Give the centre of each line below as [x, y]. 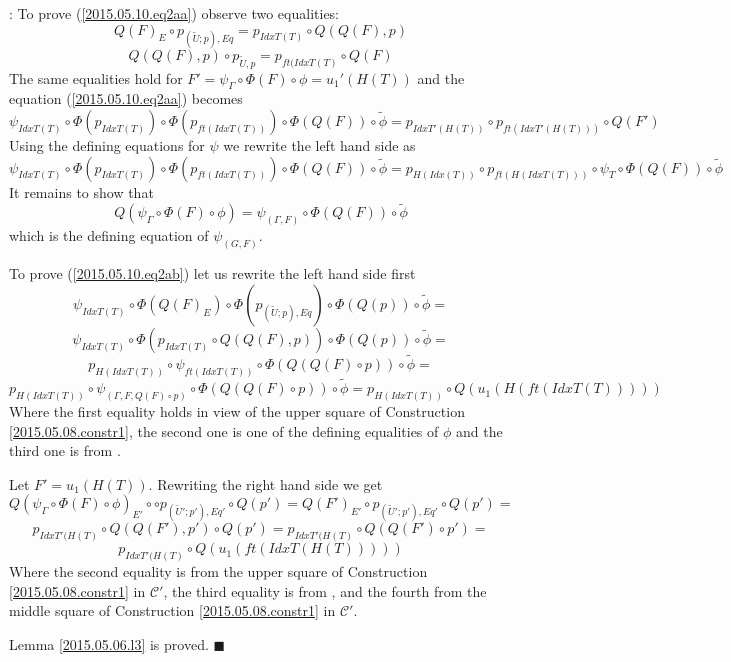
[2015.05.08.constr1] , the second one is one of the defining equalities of [224, 430]
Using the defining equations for [107, 145]
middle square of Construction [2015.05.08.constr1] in [172, 610]
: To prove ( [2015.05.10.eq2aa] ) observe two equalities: [174, 13]
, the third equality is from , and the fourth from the [325, 590]
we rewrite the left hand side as [319, 145]
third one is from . [65, 450]
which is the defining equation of [109, 235]
